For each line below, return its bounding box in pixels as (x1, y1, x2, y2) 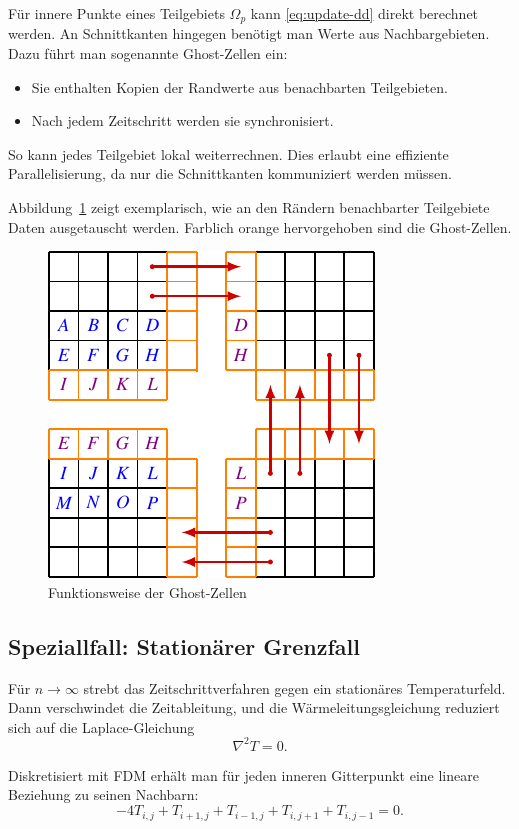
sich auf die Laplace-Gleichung (8, 716, 195, 737)
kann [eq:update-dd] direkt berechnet (250, 3, 479, 23)
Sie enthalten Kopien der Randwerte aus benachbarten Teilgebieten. (31, 76, 448, 97)
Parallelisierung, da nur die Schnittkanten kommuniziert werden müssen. (8, 163, 452, 184)
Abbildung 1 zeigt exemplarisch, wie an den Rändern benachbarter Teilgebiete (8, 197, 490, 218)
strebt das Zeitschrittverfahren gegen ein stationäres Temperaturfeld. (83, 677, 506, 698)
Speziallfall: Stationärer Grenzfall (8, 630, 360, 661)
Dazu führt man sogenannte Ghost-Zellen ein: (8, 43, 288, 64)
